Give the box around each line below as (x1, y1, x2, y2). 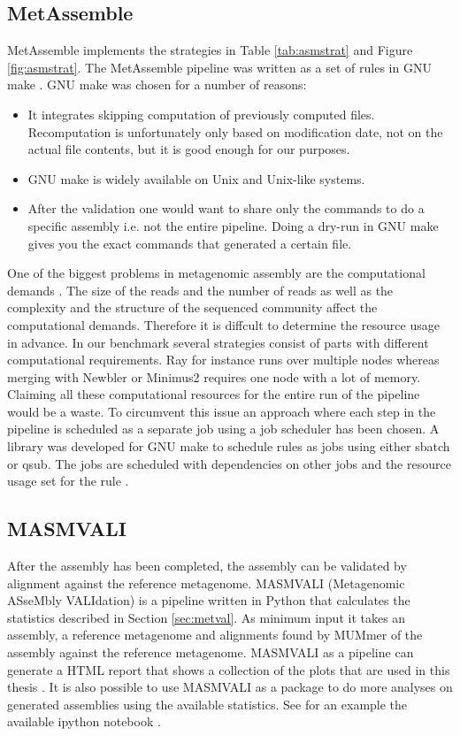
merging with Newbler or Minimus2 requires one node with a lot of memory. (7, 367, 421, 386)
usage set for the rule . (7, 471, 129, 490)
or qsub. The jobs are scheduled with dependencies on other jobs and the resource (7, 454, 451, 472)
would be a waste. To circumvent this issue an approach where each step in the (7, 402, 436, 420)
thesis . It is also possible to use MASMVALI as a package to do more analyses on (7, 678, 453, 696)
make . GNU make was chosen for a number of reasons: (7, 75, 307, 94)
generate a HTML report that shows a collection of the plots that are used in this (7, 660, 450, 678)
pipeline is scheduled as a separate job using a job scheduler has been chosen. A (7, 419, 440, 438)
